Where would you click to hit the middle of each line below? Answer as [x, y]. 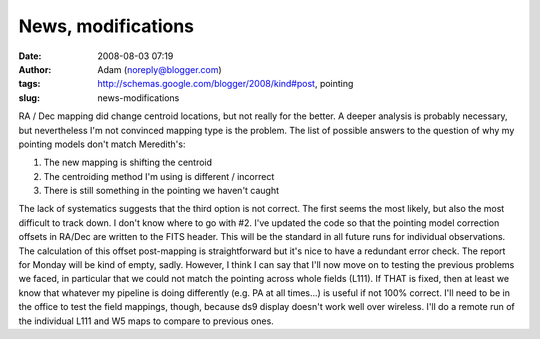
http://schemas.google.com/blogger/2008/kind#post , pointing [225, 84]
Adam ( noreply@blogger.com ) [159, 69]
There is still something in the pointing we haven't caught [161, 191]
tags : [29, 84]
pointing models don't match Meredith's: [102, 144]
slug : [29, 97]
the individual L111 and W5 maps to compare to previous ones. [146, 321]
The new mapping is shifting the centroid [128, 162]
